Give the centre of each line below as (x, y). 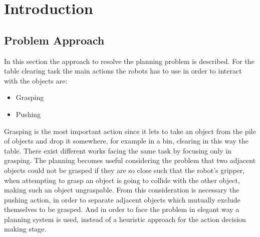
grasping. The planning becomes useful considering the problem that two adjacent (130, 160)
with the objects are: (36, 80)
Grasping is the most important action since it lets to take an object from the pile (130, 131)
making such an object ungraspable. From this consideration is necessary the (122, 190)
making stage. (25, 229)
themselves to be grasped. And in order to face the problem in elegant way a (122, 209)
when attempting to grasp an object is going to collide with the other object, (122, 180)
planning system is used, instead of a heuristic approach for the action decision (125, 219)
